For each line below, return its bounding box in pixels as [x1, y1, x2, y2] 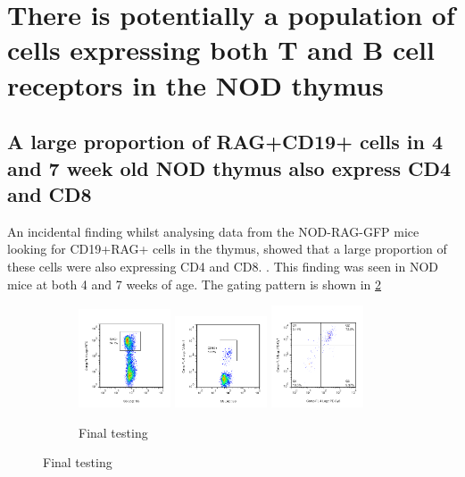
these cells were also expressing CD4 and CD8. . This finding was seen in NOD [7, 256, 439, 275]
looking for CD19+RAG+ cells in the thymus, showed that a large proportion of [7, 239, 447, 258]
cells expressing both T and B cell [7, 31, 435, 68]
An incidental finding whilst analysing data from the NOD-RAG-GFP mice [7, 222, 419, 240]
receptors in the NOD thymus [7, 66, 384, 103]
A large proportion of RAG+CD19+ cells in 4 [7, 128, 443, 155]
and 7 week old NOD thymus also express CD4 [7, 154, 452, 181]
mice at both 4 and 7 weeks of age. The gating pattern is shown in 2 [7, 274, 382, 293]
